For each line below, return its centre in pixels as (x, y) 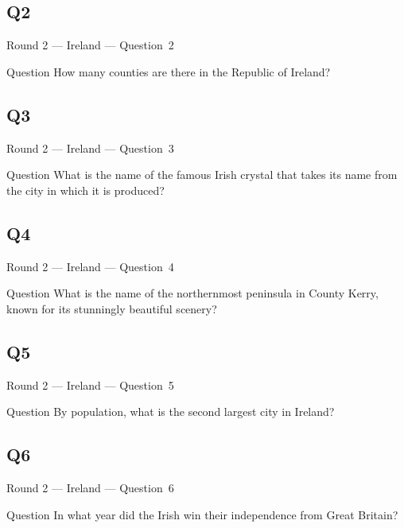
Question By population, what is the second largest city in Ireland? (171, 412)
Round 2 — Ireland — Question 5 (90, 384)
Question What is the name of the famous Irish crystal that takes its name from (202, 175)
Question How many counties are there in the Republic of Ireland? (169, 71)
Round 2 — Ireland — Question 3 (90, 148)
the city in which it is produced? (85, 190)
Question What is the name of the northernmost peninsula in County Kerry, (192, 293)
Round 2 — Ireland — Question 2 (90, 45)
